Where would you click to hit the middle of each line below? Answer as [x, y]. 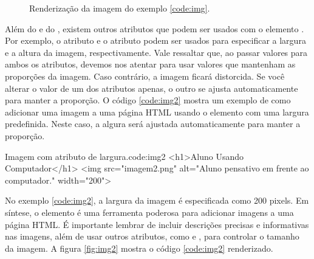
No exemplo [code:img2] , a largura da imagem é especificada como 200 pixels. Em [157, 200]
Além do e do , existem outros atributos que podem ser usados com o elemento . [155, 28]
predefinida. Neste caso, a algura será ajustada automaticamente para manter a [153, 124]
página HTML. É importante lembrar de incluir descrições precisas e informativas [157, 224]
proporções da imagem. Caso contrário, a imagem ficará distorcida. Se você [145, 76]
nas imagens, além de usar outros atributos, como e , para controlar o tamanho [152, 236]
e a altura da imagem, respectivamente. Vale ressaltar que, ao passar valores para [156, 52]
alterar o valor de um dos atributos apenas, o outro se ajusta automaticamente [152, 88]
